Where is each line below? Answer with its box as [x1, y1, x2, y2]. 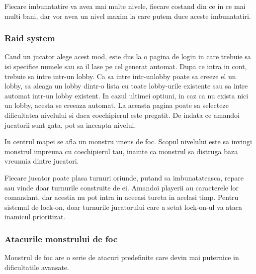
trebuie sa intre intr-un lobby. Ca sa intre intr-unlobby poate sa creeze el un [4, 71, 236, 81]
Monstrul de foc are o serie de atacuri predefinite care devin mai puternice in [4, 252, 239, 263]
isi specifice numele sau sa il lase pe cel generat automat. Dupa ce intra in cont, [4, 61, 247, 71]
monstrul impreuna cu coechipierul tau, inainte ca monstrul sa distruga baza [4, 146, 238, 156]
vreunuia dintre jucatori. [4, 156, 79, 166]
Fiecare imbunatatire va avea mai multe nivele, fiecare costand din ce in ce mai [4, 1, 246, 11]
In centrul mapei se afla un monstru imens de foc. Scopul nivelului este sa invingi [4, 136, 252, 147]
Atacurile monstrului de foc [4, 232, 118, 245]
